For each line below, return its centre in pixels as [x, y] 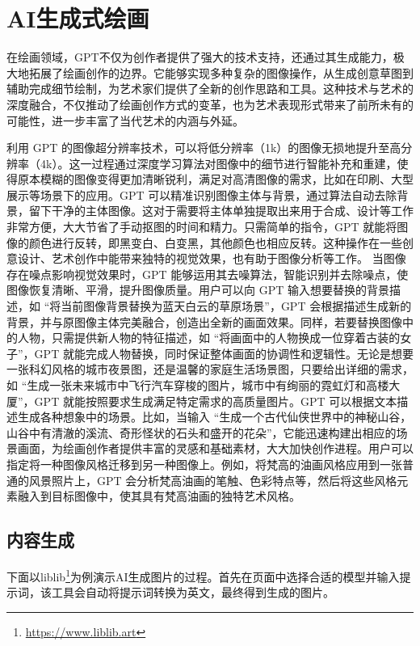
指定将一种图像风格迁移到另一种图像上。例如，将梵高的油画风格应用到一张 [204, 464]
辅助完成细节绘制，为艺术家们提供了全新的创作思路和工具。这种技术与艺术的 [210, 89]
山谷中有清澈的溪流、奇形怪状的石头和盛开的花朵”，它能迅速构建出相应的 [202, 432]
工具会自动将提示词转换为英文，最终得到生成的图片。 [193, 592]
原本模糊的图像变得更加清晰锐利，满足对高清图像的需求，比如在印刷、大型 [215, 179]
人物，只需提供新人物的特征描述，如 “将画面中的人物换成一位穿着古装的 [209, 338]
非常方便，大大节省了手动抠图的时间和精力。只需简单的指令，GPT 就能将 [202, 227]
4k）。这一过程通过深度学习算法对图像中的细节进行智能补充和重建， [218, 163]
